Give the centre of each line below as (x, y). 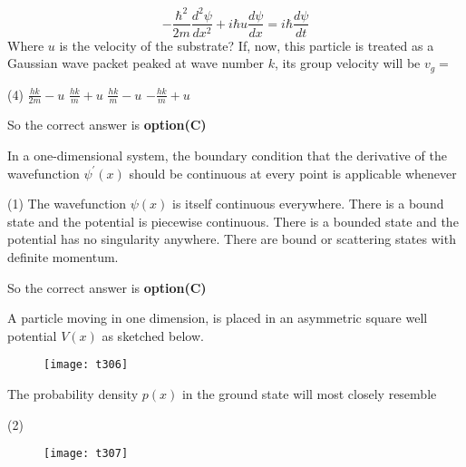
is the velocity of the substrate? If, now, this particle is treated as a (247, 45)
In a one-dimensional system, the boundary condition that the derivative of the (227, 156)
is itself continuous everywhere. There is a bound (308, 204)
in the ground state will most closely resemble (309, 394)
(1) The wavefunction (67, 204)
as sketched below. (153, 335)
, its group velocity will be (347, 63)
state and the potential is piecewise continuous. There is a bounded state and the (233, 221)
